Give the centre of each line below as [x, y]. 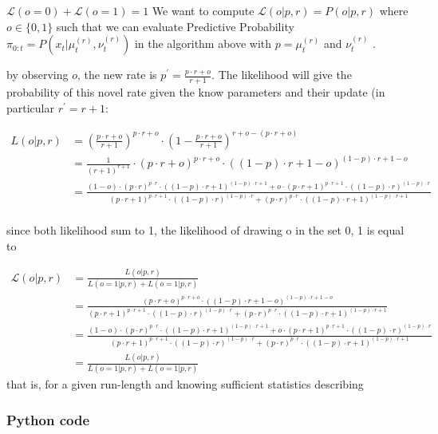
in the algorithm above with [203, 43]
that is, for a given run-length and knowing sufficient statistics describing [185, 384]
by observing [37, 75]
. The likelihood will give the [282, 75]
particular [30, 107]
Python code [48, 419]
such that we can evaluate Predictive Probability [175, 26]
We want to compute [203, 10]
